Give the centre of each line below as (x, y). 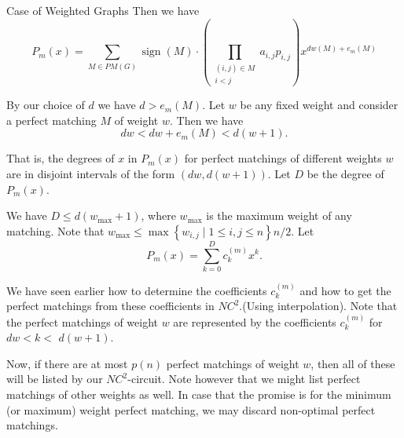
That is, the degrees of (61, 158)
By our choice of (46, 105)
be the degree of (345, 173)
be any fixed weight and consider (319, 105)
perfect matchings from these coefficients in (110, 306)
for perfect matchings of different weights (283, 158)
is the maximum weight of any (279, 215)
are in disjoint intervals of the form (91, 173)
